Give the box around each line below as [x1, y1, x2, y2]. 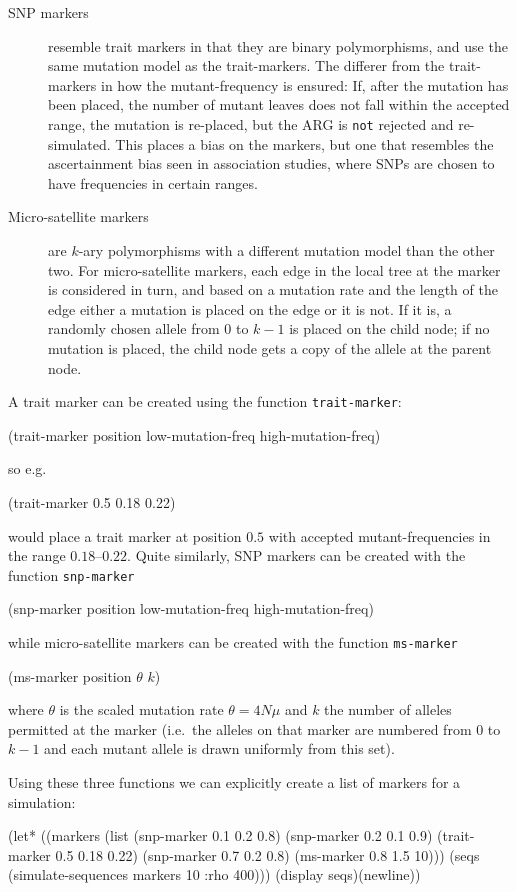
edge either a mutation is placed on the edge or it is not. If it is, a [48, 298, 452, 319]
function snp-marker [8, 564, 135, 585]
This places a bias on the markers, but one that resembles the [115, 133, 494, 154]
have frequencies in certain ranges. [48, 172, 258, 193]
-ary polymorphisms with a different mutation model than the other [78, 240, 495, 260]
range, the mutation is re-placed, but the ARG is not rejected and [48, 113, 454, 134]
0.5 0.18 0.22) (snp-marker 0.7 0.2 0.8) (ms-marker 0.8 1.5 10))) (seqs [55, 844, 480, 865]
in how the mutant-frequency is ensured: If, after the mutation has [101, 74, 509, 95]
